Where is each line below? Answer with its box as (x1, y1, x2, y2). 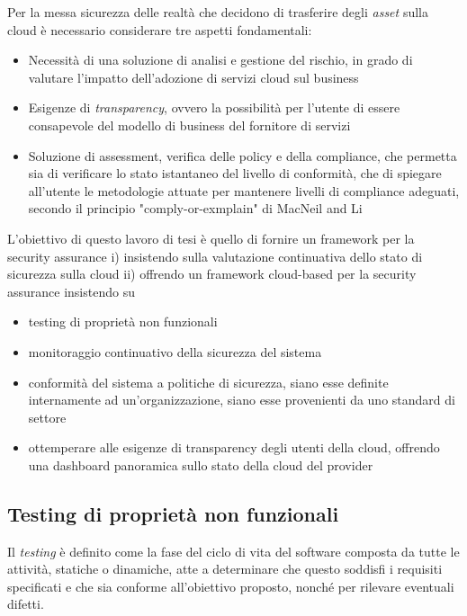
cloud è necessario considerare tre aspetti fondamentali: (7, 20, 312, 39)
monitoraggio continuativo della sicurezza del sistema (28, 342, 322, 361)
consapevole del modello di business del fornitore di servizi (28, 115, 351, 134)
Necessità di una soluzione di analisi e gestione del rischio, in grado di (28, 50, 413, 69)
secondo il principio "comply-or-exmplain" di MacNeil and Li (28, 199, 363, 218)
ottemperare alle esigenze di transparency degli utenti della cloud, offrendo (28, 438, 440, 457)
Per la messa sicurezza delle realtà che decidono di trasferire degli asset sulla (7, 3, 428, 21)
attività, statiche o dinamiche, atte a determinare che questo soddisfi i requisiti (7, 559, 443, 578)
